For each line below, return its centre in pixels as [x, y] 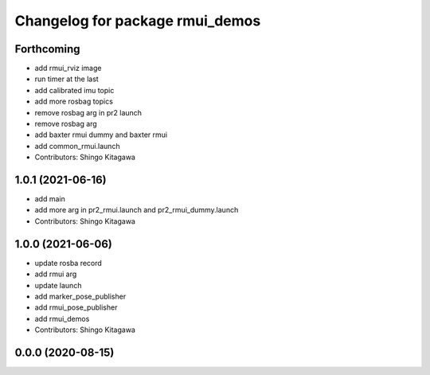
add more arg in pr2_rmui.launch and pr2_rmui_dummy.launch [137, 210]
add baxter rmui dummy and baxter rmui [101, 135]
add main [50, 199]
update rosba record [68, 263]
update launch [58, 285]
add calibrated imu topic [74, 90]
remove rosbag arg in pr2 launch [88, 112]
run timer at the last [66, 79]
